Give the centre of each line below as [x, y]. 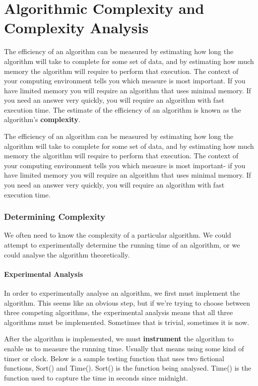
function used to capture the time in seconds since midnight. [96, 377]
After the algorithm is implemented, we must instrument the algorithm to [119, 339]
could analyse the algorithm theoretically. [67, 254]
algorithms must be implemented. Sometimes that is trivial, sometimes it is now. [127, 322]
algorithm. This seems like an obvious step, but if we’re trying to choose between [127, 302]
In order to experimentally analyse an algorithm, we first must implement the [122, 293]
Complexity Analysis [76, 28]
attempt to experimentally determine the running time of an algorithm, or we [122, 245]
